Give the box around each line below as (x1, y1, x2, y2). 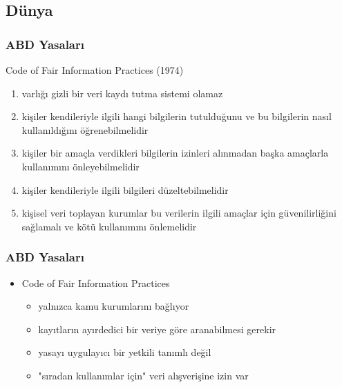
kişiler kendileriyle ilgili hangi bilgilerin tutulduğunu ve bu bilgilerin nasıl (21, 109, 332, 123)
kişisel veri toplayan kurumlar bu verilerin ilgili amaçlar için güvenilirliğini (21, 206, 336, 220)
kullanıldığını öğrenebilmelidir (21, 122, 149, 137)
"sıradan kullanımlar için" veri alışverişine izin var (38, 368, 249, 382)
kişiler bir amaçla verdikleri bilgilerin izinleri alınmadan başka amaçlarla (21, 146, 329, 160)
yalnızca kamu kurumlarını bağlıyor (38, 299, 189, 313)
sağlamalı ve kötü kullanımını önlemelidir (21, 219, 197, 233)
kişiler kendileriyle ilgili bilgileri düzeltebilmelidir (21, 182, 229, 197)
